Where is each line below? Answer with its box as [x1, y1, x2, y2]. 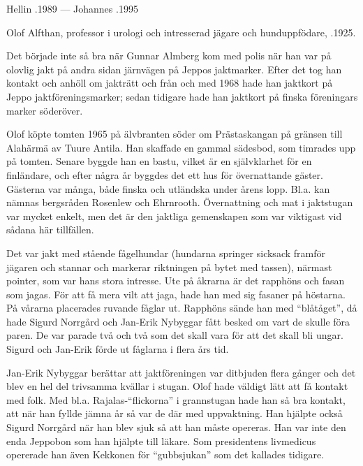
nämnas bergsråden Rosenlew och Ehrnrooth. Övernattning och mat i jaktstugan [6, 195, 353, 210]
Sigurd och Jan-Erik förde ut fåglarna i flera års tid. [6, 342, 229, 356]
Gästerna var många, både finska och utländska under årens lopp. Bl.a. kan [6, 181, 330, 196]
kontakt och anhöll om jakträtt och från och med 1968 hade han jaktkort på [6, 75, 333, 90]
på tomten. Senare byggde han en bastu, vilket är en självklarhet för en [6, 154, 312, 168]
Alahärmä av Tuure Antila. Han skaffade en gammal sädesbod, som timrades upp [6, 140, 356, 154]
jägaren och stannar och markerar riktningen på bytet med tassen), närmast [6, 259, 332, 274]
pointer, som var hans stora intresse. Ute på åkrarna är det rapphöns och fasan [6, 273, 345, 288]
